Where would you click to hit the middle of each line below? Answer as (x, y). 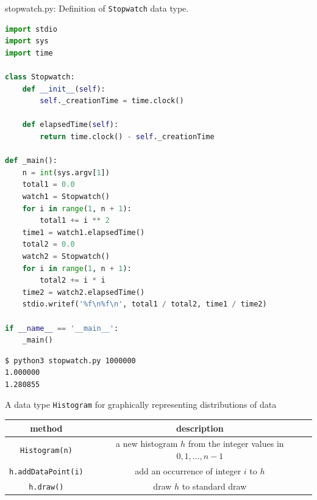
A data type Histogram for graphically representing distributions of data (141, 404)
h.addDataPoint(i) (46, 472)
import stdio (31, 29)
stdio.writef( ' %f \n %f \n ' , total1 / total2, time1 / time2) (144, 304)
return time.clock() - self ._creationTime (127, 137)
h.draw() (46, 487)
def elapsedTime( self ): (70, 125)
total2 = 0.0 (48, 245)
